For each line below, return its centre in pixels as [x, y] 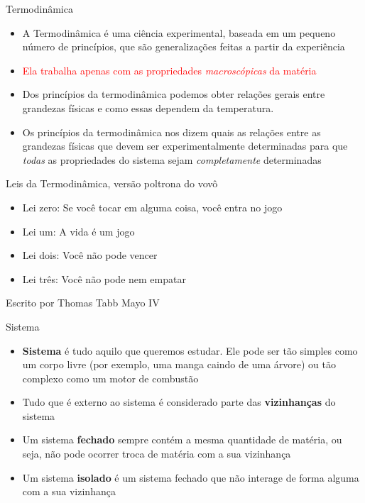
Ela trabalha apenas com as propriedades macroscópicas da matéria [169, 70]
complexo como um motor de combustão [110, 378]
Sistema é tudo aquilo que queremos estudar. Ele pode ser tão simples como [190, 350]
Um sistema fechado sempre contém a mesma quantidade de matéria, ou [182, 440]
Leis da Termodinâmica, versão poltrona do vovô [112, 183]
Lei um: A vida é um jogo [78, 231]
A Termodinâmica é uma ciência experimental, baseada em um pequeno [179, 32]
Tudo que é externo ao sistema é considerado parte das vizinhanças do [179, 402]
